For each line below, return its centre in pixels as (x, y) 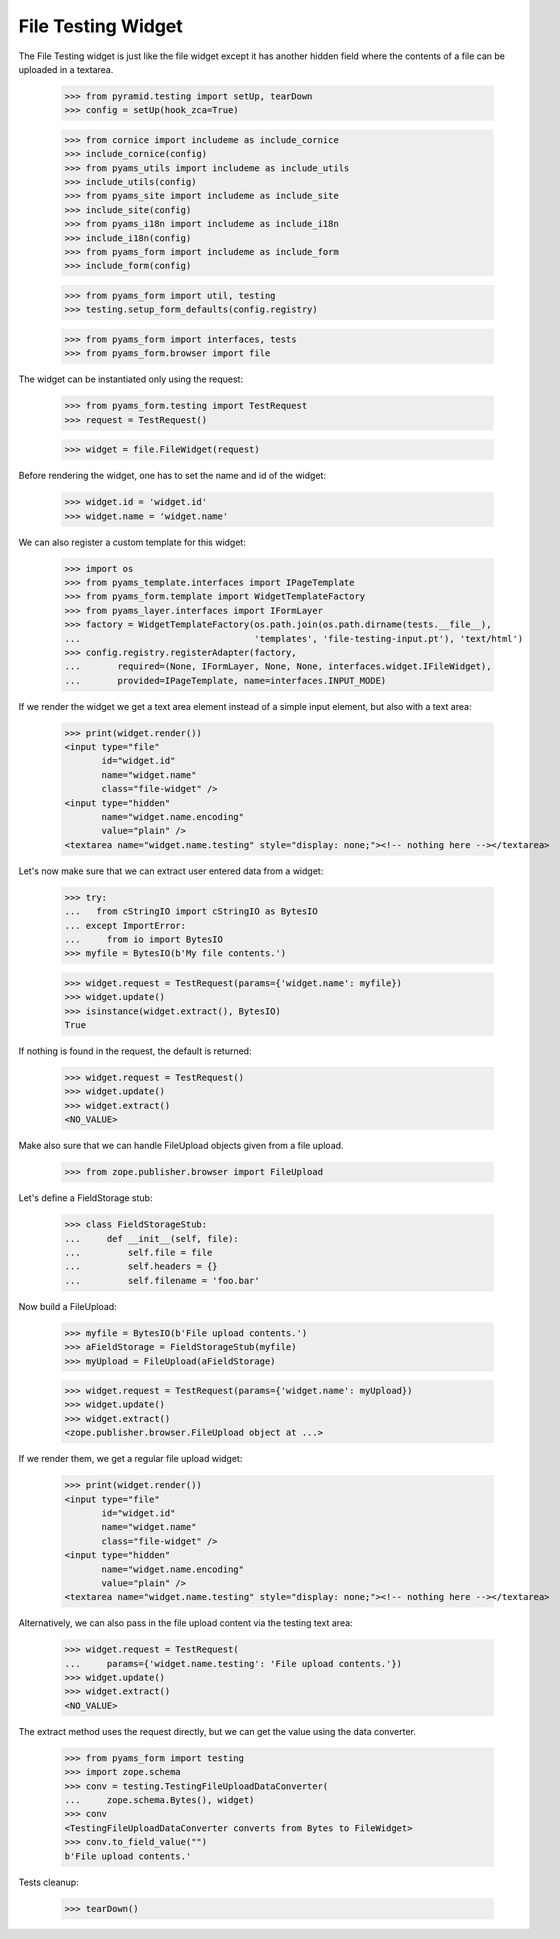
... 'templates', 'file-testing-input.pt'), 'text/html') (294, 638)
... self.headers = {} (141, 1266)
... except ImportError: (125, 925)
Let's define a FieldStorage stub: (85, 1198)
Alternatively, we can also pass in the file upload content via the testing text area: (186, 1623)
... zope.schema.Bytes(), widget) (159, 1800)
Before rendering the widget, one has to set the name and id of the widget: (172, 476)
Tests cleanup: (48, 1882)
